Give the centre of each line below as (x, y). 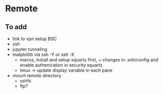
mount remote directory (37, 75)
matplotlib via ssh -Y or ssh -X (43, 54)
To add (16, 27)
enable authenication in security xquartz (61, 65)
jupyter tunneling (30, 49)
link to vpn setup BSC (35, 39)
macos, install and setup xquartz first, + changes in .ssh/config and (89, 60)
